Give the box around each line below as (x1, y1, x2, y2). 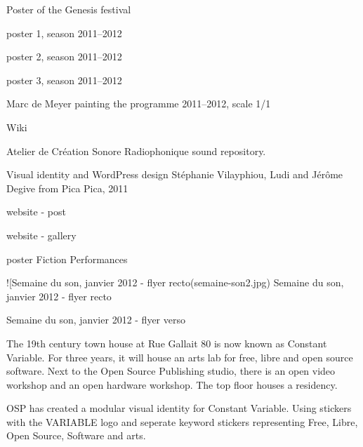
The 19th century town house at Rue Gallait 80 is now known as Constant (6, 335, 327, 350)
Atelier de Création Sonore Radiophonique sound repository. (6, 143, 266, 158)
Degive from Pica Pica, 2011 (6, 180, 128, 195)
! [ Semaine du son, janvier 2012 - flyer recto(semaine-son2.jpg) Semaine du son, (6, 275, 344, 290)
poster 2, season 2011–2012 (6, 49, 122, 64)
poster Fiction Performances (6, 251, 128, 266)
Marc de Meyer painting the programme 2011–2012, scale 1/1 (6, 96, 271, 111)
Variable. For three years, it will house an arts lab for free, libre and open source (6, 349, 353, 364)
